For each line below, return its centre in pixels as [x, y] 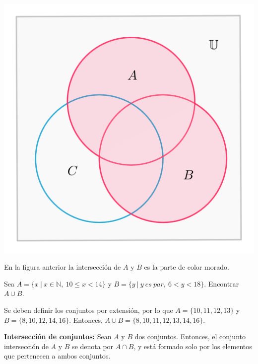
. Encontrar [222, 283]
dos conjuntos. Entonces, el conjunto [190, 336]
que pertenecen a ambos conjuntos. [57, 356]
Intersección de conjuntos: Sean [58, 336]
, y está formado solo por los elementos [193, 346]
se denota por [93, 346]
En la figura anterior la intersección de [63, 267]
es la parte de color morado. [187, 267]
